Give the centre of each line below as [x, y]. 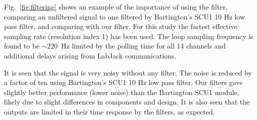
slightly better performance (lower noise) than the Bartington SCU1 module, [122, 92]
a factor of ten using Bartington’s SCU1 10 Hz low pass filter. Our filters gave [123, 82]
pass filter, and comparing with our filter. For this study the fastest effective [121, 26]
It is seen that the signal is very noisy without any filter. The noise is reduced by [128, 72]
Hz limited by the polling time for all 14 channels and [143, 46]
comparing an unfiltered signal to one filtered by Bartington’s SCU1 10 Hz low [124, 16]
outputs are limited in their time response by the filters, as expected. [109, 111]
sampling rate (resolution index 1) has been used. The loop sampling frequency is [129, 36]
